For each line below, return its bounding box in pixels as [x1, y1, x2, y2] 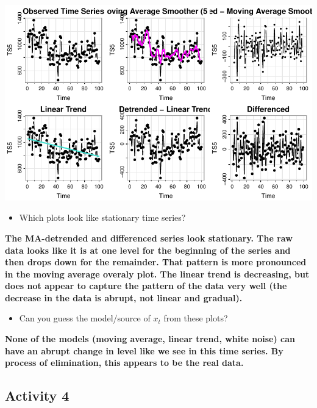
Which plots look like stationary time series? [19, 211, 186, 224]
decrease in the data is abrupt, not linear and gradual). [5, 291, 243, 304]
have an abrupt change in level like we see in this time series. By [5, 344, 283, 357]
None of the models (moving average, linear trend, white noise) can [5, 332, 295, 345]
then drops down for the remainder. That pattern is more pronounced [5, 256, 307, 268]
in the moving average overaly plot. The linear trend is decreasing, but [5, 267, 310, 280]
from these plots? [163, 312, 228, 324]
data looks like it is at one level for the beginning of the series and [5, 243, 291, 256]
